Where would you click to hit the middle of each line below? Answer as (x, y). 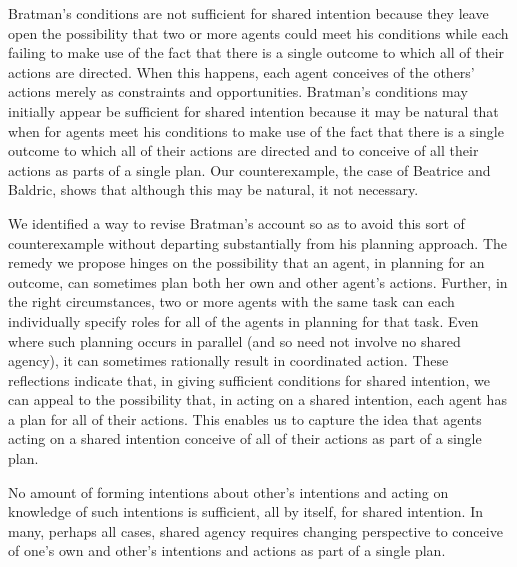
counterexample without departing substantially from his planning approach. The (258, 242)
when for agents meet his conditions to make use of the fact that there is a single (256, 130)
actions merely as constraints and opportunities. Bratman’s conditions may (238, 91)
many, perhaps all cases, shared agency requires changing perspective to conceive (255, 530)
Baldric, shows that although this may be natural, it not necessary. (213, 189)
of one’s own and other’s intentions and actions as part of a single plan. (227, 550)
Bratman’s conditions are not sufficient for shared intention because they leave (248, 13)
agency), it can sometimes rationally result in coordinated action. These (228, 360)
